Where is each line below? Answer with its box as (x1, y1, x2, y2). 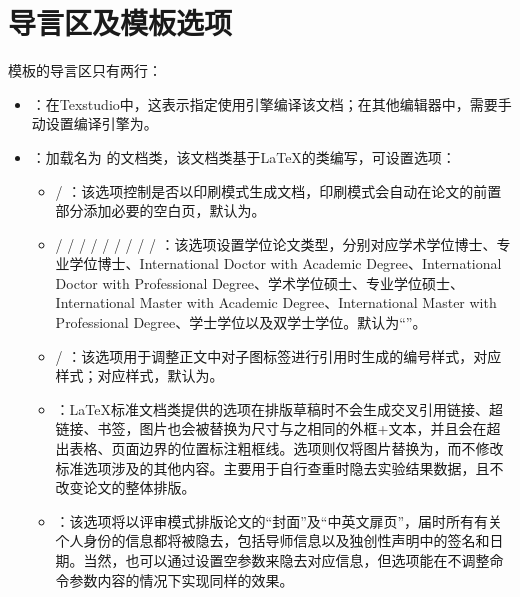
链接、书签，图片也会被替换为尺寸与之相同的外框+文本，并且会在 (55, 418, 487, 439)
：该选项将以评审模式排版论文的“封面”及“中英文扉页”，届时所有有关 (55, 510, 503, 531)
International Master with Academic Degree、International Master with (55, 292, 497, 313)
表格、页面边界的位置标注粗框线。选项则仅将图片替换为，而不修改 (69, 438, 504, 459)
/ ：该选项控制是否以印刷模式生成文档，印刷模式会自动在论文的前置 (55, 180, 502, 201)
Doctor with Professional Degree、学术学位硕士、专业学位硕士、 (55, 272, 464, 293)
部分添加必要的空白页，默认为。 (55, 200, 266, 221)
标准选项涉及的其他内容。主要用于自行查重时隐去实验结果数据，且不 (55, 457, 504, 478)
